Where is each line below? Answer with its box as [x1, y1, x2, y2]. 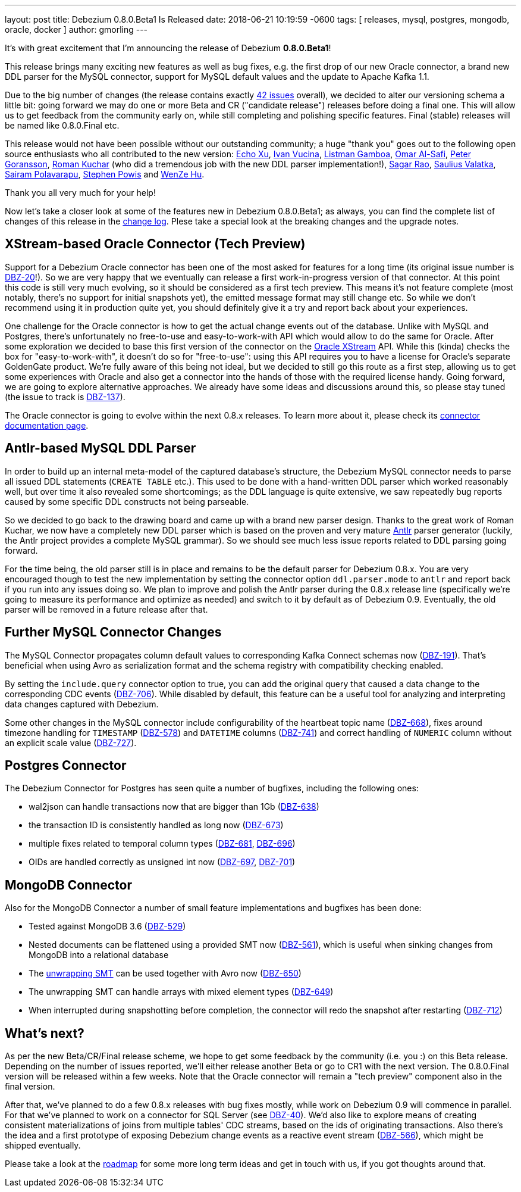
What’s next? [5, 1025, 84, 1041]
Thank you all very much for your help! [5, 188, 156, 198]
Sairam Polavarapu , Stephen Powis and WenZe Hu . [5, 169, 205, 179]
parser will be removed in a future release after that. [5, 604, 208, 614]
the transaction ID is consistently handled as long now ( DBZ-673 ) [29, 820, 284, 831]
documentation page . [5, 420, 89, 430]
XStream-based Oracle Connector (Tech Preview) [5, 236, 306, 252]
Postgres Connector [5, 757, 127, 773]
